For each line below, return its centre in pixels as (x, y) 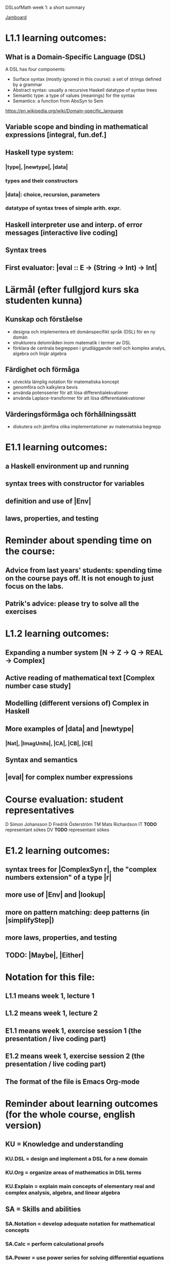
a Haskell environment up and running (67, 466)
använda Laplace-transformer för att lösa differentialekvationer (79, 398)
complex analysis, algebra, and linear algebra (63, 1193)
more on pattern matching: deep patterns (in (77, 912)
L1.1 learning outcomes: (56, 38)
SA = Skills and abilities (43, 1209)
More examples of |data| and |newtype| (70, 729)
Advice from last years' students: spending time (84, 570)
